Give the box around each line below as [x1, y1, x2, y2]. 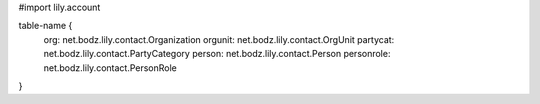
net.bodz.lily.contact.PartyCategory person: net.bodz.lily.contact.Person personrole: [43, 48, 391, 60]
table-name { [18, 20, 73, 32]
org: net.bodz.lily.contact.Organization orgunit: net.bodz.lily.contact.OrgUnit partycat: [43, 33, 395, 45]
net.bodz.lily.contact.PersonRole [43, 61, 177, 74]
